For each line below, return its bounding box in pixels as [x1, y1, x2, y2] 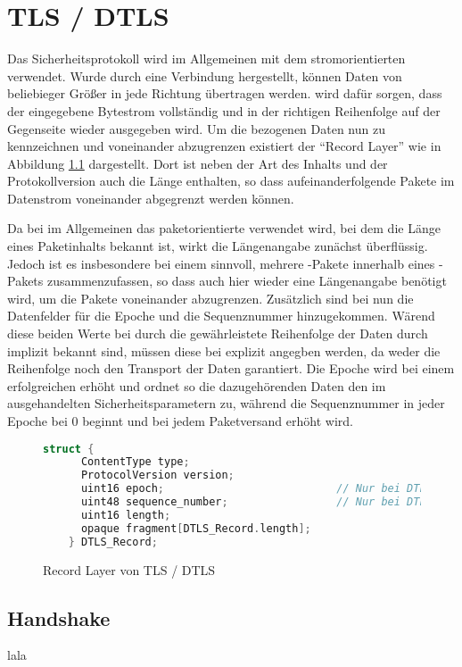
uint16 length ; [80, 508, 171, 521]
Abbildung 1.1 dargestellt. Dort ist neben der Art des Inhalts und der [7, 154, 388, 172]
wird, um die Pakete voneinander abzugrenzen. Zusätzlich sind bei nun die [7, 288, 414, 307]
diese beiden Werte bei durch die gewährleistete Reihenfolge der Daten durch [7, 324, 428, 343]
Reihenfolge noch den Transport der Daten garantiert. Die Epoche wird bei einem [7, 359, 455, 378]
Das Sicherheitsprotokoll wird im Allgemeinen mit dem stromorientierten [7, 49, 406, 68]
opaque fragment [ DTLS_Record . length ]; [80, 521, 311, 535]
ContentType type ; [80, 455, 190, 469]
